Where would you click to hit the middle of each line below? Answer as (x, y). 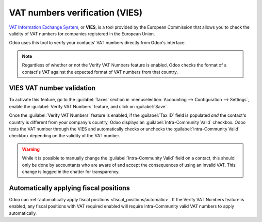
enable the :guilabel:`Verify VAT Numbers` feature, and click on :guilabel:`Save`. (89, 106)
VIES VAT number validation (52, 88)
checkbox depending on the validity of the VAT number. (65, 136)
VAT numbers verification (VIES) (76, 13)
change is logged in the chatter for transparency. (71, 172)
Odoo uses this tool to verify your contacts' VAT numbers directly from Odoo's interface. (98, 43)
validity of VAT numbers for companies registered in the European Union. (82, 33)
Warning (31, 149)
